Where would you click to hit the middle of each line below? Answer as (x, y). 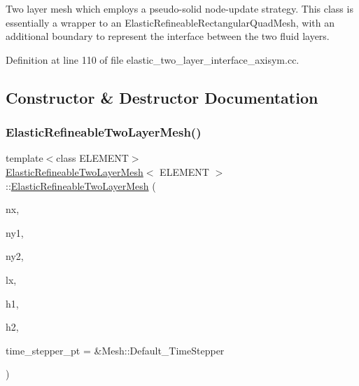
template (24, 158)
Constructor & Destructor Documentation (162, 97)
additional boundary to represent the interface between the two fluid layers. (168, 36)
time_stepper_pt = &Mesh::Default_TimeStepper (115, 350)
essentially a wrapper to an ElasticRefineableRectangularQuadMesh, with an (170, 22)
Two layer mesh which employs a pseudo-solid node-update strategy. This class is (179, 8)
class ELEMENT (92, 158)
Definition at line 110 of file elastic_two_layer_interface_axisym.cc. (153, 59)
